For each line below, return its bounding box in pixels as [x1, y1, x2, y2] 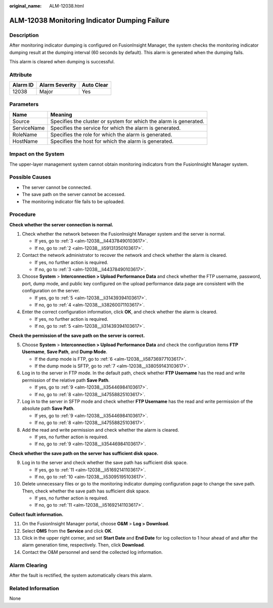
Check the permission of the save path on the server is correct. [9, 332, 145, 338]
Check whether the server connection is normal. [9, 221, 114, 227]
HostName [12, 137, 38, 144]
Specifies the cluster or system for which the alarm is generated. [50, 118, 205, 125]
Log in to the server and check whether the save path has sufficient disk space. [22, 460, 188, 466]
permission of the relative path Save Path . [22, 377, 110, 383]
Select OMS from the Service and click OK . [22, 527, 113, 534]
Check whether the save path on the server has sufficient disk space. [9, 450, 159, 456]
